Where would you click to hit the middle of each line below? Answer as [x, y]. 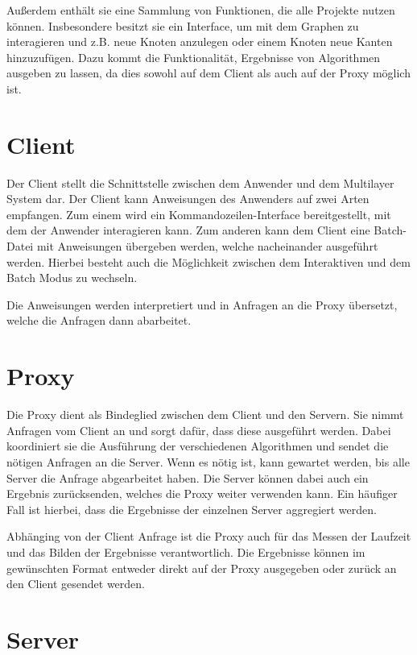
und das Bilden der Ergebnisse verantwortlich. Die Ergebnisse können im [186, 551]
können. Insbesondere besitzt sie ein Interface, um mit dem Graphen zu [183, 25]
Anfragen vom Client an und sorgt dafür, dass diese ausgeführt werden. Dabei [199, 430]
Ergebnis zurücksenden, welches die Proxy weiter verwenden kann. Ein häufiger [202, 493]
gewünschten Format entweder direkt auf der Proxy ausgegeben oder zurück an [202, 568]
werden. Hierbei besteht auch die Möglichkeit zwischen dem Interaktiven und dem [208, 261]
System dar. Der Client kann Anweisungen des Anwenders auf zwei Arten [188, 199]
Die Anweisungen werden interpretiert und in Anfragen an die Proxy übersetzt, [202, 304]
